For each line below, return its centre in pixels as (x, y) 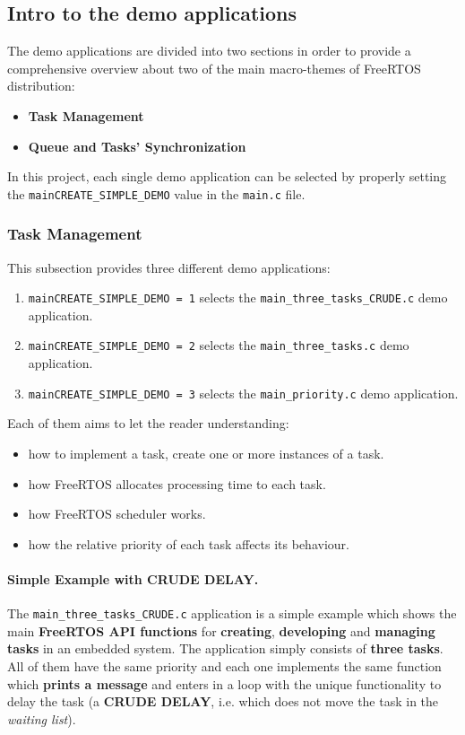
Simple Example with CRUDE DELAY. (133, 578)
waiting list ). (42, 718)
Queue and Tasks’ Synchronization (137, 146)
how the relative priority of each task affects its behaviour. (189, 543)
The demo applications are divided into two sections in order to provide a (209, 51)
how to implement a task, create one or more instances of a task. (206, 453)
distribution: (41, 86)
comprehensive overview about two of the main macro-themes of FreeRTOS (214, 68)
